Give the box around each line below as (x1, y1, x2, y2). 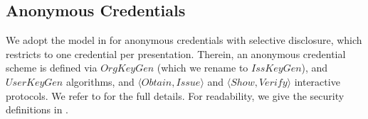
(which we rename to (157, 60, 248, 75)
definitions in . (6, 102, 68, 117)
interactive (294, 74, 340, 89)
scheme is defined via (6, 60, 98, 75)
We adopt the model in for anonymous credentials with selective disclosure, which (6, 33, 362, 47)
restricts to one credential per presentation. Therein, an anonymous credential (6, 46, 346, 61)
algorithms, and (65, 74, 135, 89)
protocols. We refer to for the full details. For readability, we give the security (6, 88, 345, 103)
